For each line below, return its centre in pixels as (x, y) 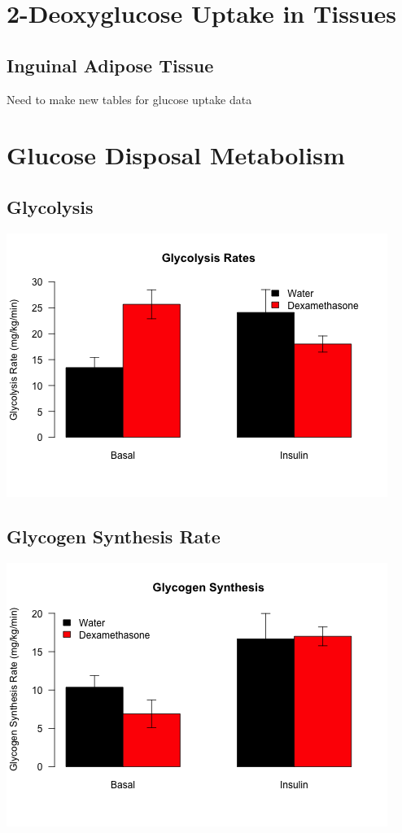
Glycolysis (50, 206)
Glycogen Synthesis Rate (114, 536)
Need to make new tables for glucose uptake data (129, 99)
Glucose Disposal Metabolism (176, 155)
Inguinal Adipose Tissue (110, 65)
